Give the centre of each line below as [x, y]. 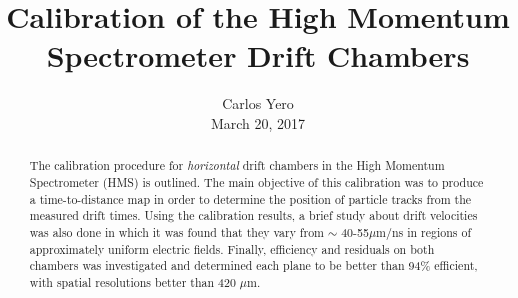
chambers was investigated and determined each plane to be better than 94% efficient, [253, 265]
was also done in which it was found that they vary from [177, 231]
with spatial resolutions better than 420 [132, 281]
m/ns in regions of [424, 231]
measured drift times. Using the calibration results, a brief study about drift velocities [253, 215]
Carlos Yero [258, 103]
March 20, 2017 [258, 122]
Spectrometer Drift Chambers [258, 55]
